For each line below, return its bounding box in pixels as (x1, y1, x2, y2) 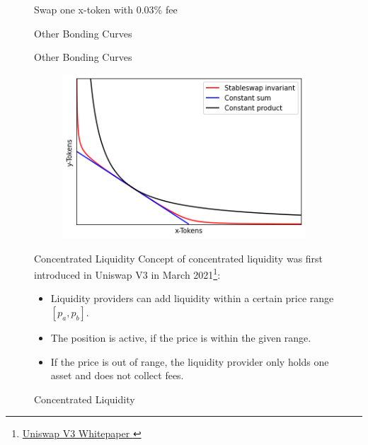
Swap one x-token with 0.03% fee (34, 2, 178, 16)
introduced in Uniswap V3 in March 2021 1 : (34, 265, 221, 282)
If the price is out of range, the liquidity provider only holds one (50, 354, 329, 369)
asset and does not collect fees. (50, 368, 184, 383)
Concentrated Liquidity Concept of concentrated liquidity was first (34, 250, 323, 265)
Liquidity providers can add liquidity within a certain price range (50, 291, 334, 306)
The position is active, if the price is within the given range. (50, 330, 311, 345)
